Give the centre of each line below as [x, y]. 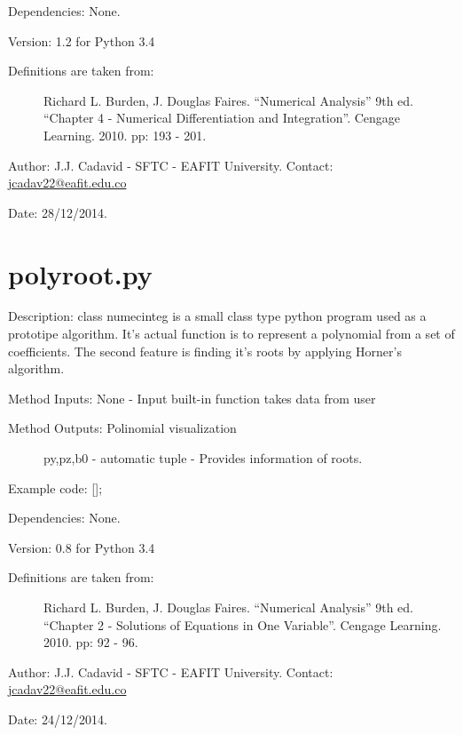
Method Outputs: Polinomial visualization [122, 428]
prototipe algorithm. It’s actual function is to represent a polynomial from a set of [231, 334]
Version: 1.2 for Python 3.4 [82, 40]
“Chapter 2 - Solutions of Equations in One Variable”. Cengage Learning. [243, 624]
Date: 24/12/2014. [58, 719]
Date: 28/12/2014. [58, 212]
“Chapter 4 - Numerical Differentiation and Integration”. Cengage [222, 118]
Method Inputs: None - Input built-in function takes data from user [192, 398]
